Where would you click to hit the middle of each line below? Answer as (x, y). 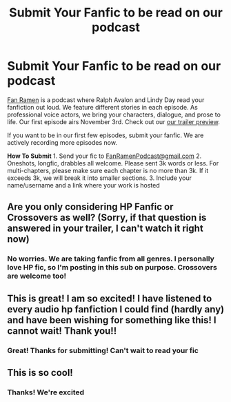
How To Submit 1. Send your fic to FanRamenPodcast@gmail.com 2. (104, 156)
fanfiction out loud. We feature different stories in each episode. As (102, 107)
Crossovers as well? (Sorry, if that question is (107, 218)
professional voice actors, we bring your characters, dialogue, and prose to (114, 114)
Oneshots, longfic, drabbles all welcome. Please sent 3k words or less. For (113, 163)
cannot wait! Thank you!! (62, 331)
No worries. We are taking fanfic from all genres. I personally (111, 259)
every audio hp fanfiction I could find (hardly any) (116, 309)
